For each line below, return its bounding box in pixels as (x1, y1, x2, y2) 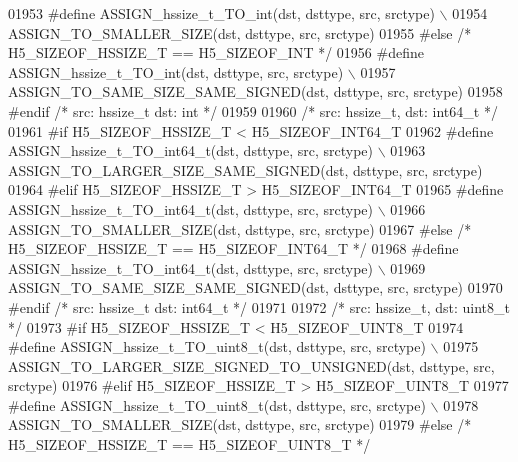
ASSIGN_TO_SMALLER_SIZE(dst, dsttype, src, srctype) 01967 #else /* (8, 218, 472, 239)
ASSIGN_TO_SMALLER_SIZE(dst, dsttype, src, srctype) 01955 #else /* (8, 22, 472, 43)
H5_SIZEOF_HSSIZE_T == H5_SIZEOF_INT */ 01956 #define (8, 42, 424, 63)
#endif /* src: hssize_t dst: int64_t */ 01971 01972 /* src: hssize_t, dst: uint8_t (8, 296, 510, 317)
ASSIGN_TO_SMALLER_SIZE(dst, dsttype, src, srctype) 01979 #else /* (8, 414, 472, 435)
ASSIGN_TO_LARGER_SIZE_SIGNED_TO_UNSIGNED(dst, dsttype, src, (8, 355, 495, 376)
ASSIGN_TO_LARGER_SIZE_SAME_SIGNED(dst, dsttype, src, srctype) (8, 159, 483, 180)
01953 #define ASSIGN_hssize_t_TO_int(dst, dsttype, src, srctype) (8, 3, 435, 23)
